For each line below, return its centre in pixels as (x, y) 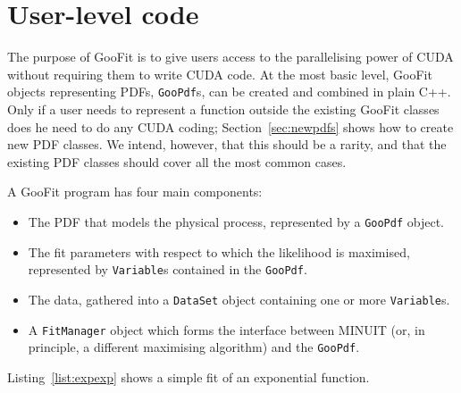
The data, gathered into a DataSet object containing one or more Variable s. (239, 299)
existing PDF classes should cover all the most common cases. (177, 161)
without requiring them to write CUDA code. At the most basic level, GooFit (220, 74)
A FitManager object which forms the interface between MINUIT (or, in (226, 329)
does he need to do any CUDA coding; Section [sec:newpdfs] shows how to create (230, 126)
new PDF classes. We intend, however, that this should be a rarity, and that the (227, 144)
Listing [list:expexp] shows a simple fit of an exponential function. (189, 376)
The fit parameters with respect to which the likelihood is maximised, (219, 251)
